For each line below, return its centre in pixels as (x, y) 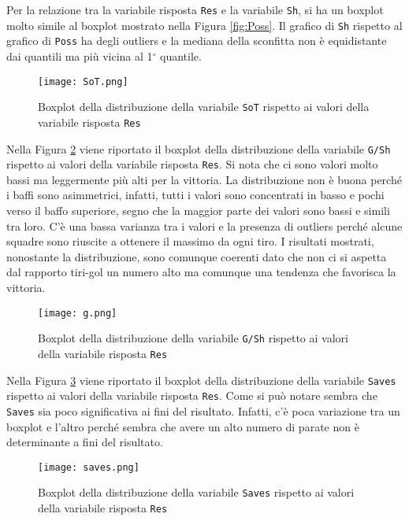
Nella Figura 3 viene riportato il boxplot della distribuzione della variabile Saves (201, 380)
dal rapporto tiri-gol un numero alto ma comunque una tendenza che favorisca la (201, 272)
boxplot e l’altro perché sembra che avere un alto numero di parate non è (183, 426)
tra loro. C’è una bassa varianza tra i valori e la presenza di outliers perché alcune (204, 225)
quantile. (181, 55)
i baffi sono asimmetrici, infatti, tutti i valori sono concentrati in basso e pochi (195, 195)
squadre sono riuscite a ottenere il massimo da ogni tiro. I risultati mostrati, (190, 241)
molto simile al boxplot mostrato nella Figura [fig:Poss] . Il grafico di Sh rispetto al (204, 25)
